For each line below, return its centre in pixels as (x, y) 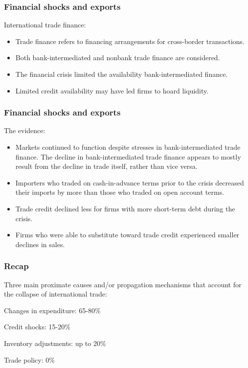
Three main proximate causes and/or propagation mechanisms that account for (123, 284)
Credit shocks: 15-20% (37, 327)
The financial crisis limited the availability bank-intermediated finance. (122, 74)
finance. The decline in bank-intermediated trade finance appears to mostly (128, 156)
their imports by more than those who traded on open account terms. (120, 192)
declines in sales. (40, 244)
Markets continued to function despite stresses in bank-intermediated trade (128, 147)
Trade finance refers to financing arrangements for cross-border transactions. (130, 41)
